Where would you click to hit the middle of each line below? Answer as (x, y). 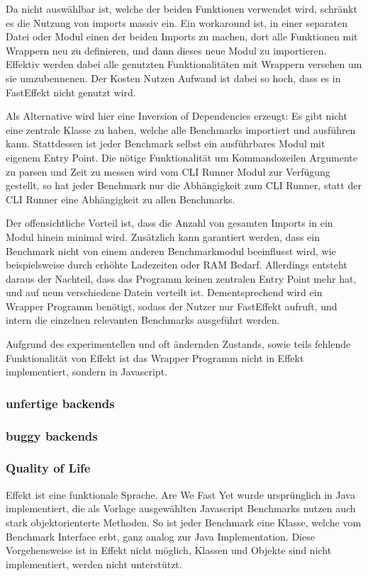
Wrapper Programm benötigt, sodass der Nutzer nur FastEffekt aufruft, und (172, 306)
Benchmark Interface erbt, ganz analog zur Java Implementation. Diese (160, 536)
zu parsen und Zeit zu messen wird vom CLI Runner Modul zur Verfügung (168, 171)
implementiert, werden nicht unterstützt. (94, 564)
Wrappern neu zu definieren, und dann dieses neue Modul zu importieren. (166, 50)
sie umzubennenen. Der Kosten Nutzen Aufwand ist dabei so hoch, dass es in (173, 78)
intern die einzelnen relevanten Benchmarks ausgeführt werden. (143, 320)
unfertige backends (60, 403)
